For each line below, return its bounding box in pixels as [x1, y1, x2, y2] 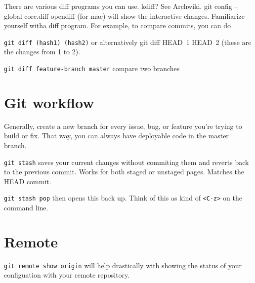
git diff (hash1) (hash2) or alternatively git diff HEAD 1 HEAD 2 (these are [4, 37, 252, 47]
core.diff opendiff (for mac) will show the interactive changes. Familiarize [24, 10, 245, 21]
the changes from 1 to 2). [4, 46, 81, 57]
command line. [4, 202, 48, 213]
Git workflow [4, 92, 94, 112]
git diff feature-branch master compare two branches [4, 63, 180, 74]
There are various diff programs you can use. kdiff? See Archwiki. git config [4, 1, 232, 11]
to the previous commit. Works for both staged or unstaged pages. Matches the [4, 166, 244, 177]
